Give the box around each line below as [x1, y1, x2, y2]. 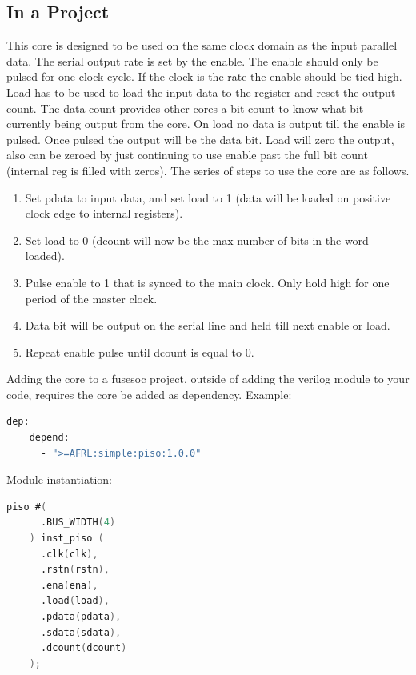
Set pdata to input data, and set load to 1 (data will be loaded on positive [25, 189, 391, 206]
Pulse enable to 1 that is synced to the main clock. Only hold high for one [25, 274, 390, 290]
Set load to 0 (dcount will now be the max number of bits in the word [25, 231, 369, 248]
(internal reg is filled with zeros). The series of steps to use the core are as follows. [6, 162, 410, 178]
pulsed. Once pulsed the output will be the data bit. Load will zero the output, [6, 130, 394, 147]
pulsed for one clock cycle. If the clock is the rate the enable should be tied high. [6, 68, 402, 85]
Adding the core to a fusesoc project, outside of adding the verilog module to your [6, 370, 410, 387]
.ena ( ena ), [40, 579, 98, 591]
